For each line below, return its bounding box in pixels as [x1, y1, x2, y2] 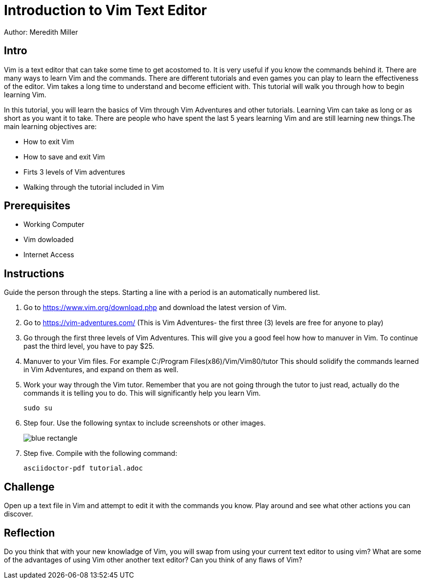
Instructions [4, 267, 64, 280]
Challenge [4, 480, 55, 493]
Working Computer [23, 220, 85, 229]
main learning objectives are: [4, 122, 97, 131]
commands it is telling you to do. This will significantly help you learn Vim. [23, 389, 261, 398]
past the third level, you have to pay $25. [23, 342, 154, 351]
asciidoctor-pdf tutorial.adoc [23, 464, 143, 472]
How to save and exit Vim [23, 152, 105, 161]
